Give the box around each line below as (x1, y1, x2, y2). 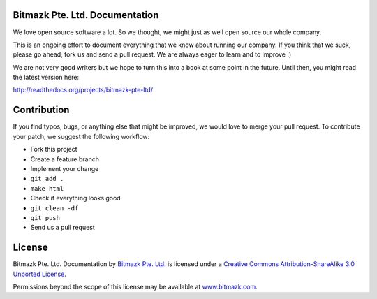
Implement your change (30, 164, 99, 173)
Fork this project (30, 145, 77, 154)
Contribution (13, 104, 70, 116)
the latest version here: (13, 73, 80, 82)
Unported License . (13, 270, 66, 278)
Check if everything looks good (30, 194, 121, 203)
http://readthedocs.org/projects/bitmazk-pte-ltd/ (13, 86, 154, 94)
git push (30, 214, 61, 221)
